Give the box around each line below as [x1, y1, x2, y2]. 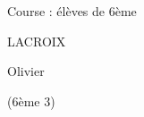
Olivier [7, 62, 45, 80]
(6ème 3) [7, 91, 55, 110]
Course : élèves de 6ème [7, 2, 137, 20]
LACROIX [7, 31, 66, 50]
